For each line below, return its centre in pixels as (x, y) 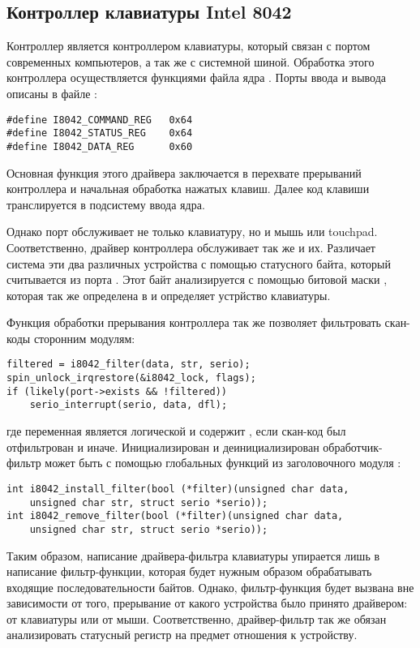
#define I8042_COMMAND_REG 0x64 (100, 120)
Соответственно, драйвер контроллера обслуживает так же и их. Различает (191, 247)
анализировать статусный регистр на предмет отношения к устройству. (182, 635)
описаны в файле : (52, 93)
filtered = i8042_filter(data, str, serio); (129, 365)
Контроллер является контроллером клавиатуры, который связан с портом (189, 46)
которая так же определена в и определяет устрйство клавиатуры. (169, 295)
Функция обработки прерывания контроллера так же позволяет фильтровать (194, 322)
